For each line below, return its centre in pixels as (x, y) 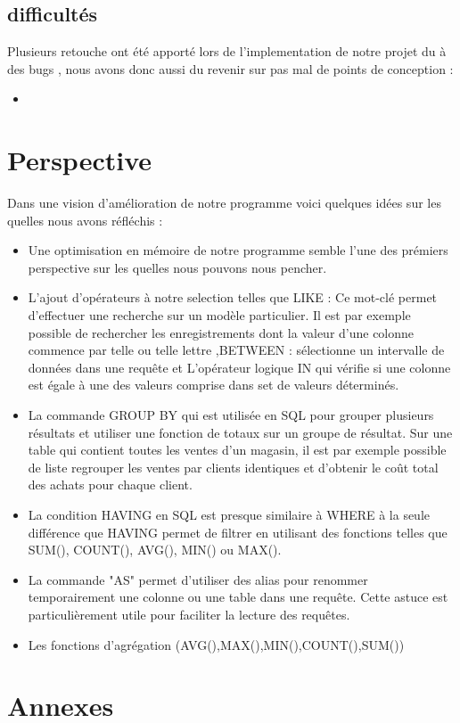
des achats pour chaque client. (110, 485)
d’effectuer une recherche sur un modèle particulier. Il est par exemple (219, 315)
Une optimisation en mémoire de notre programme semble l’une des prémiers (238, 250)
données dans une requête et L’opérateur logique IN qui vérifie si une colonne (239, 367)
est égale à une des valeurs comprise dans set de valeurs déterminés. (214, 385)
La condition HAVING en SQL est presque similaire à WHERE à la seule (229, 515)
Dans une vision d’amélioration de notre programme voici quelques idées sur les (224, 203)
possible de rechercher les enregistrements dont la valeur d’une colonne (221, 332)
